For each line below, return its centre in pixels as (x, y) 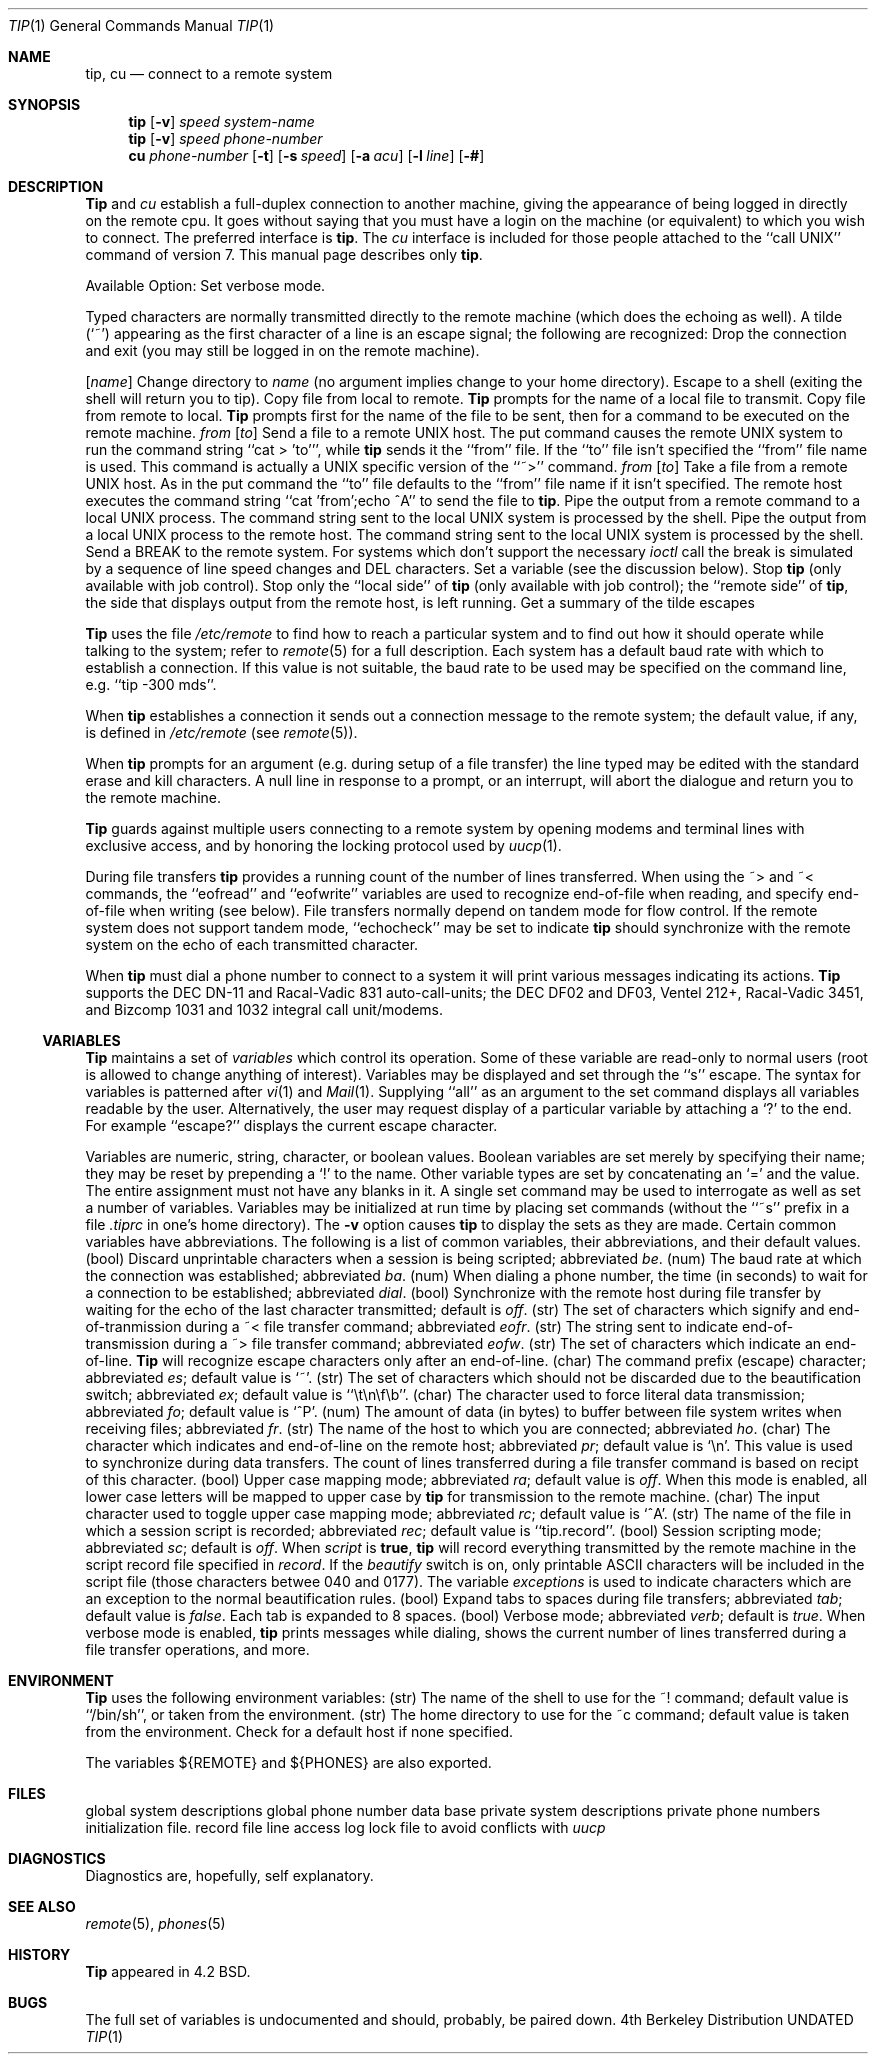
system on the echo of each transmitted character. (252, 944)
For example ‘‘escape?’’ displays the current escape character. (291, 1125)
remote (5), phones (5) (155, 1923)
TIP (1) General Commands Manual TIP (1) (141, 25)
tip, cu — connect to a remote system (209, 73)
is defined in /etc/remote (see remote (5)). (221, 732)
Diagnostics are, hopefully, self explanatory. (229, 1875)
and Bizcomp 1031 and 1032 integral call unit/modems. (264, 1009)
